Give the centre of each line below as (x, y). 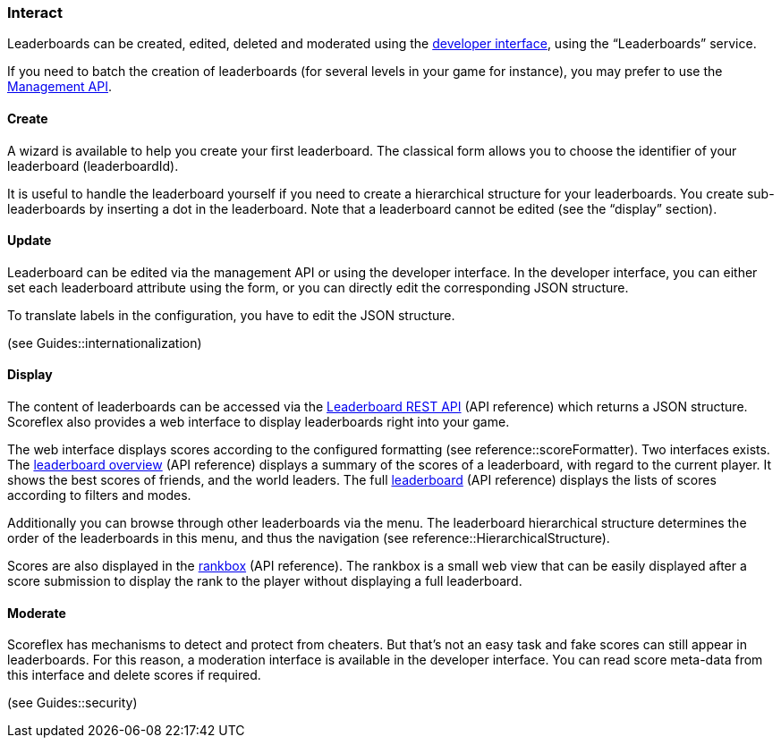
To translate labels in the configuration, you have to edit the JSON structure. (231, 315)
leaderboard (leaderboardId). (93, 165)
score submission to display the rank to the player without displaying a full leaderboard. (265, 581)
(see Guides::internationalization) (105, 343)
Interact (35, 13)
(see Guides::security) (72, 703)
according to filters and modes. (99, 495)
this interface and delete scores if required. (134, 675)
